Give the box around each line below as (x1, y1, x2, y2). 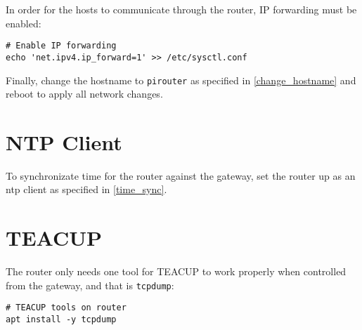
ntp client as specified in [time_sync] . (6, 182, 167, 197)
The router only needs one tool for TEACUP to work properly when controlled (6, 264, 347, 279)
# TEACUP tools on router (6, 303, 127, 313)
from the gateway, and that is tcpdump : (6, 277, 174, 292)
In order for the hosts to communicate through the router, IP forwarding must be (6, 2, 357, 16)
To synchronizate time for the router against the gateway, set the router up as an (6, 168, 356, 183)
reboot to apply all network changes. (6, 86, 163, 101)
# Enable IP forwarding (6, 41, 117, 51)
